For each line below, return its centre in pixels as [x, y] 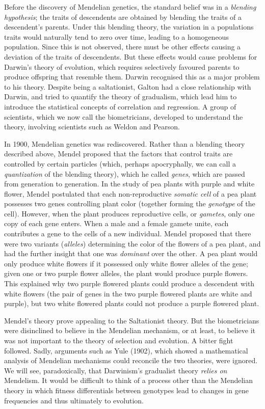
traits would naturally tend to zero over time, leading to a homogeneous [116, 36]
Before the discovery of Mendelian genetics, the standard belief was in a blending [130, 7]
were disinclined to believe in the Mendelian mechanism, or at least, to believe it [130, 330]
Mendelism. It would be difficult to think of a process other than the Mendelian [128, 380]
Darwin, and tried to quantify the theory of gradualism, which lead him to [121, 97]
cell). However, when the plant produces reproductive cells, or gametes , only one [129, 213]
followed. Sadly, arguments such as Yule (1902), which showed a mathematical [126, 350]
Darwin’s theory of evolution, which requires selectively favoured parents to [122, 66]
